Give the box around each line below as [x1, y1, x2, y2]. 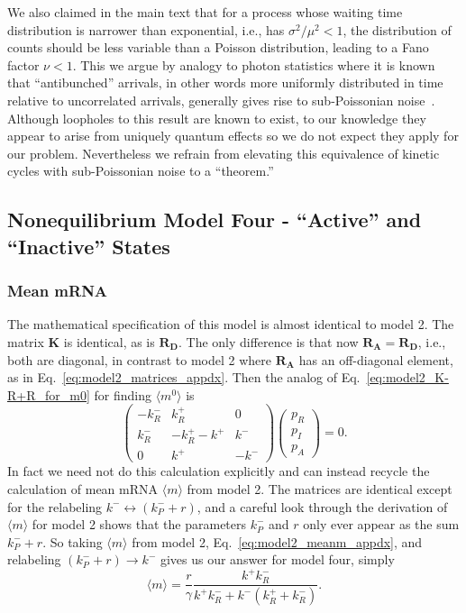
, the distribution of [343, 20, 452, 39]
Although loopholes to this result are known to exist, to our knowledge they [7, 108, 426, 127]
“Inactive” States [7, 232, 170, 260]
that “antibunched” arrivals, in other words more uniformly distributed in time [7, 73, 443, 92]
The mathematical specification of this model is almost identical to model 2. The [7, 315, 454, 334]
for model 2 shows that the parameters [32, 515, 247, 534]
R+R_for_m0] [7, 385, 90, 404]
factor [7, 55, 40, 74]
